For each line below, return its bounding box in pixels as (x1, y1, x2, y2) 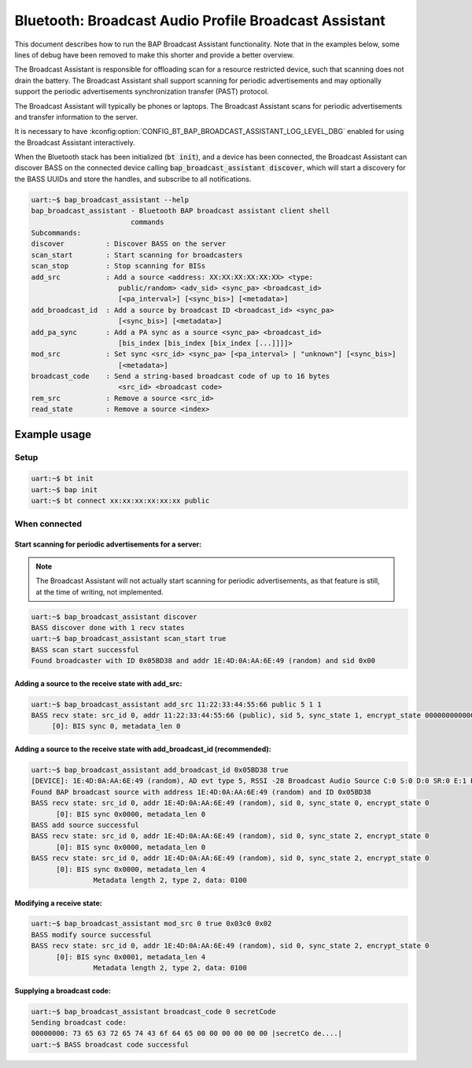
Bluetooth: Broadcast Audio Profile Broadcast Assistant (14, 12, 385, 29)
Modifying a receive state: (14, 898, 102, 907)
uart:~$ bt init (31, 474, 94, 484)
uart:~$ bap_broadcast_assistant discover (31, 612, 197, 621)
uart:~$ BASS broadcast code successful (31, 1040, 189, 1049)
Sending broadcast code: (31, 1018, 127, 1027)
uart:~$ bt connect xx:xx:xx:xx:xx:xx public (31, 496, 210, 506)
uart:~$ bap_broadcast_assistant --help (31, 195, 189, 204)
